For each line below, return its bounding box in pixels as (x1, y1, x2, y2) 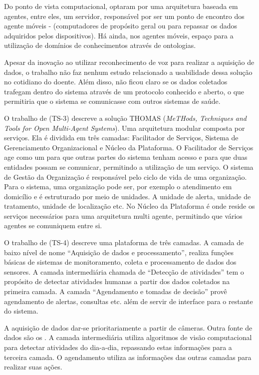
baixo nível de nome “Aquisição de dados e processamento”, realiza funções (4, 247, 234, 257)
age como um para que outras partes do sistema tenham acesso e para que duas (4, 152, 248, 162)
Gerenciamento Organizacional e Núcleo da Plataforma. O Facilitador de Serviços (4, 142, 254, 152)
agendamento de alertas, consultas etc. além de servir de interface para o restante (4, 296, 253, 306)
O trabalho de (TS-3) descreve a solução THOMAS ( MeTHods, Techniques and (4, 112, 247, 123)
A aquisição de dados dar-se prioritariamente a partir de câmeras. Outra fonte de (4, 322, 253, 333)
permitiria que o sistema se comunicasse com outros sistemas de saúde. (4, 96, 221, 106)
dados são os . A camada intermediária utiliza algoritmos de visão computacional (4, 332, 252, 343)
